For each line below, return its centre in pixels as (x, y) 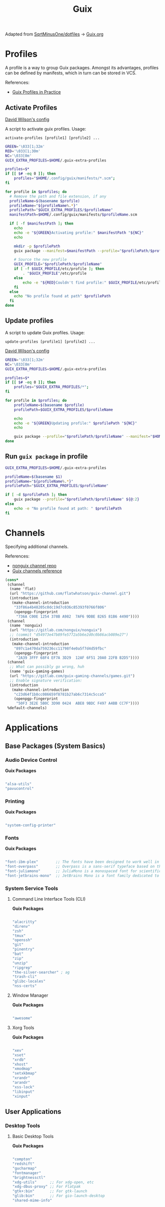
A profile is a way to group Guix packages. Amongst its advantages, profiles (82, 68)
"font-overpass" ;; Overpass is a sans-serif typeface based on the (84, 866)
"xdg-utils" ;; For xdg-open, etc (53, 1182)
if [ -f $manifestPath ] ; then (41, 224)
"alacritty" (24, 922)
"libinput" (23, 1092)
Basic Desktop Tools (33, 1137)
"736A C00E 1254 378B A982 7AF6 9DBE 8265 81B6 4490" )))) (78, 617)
